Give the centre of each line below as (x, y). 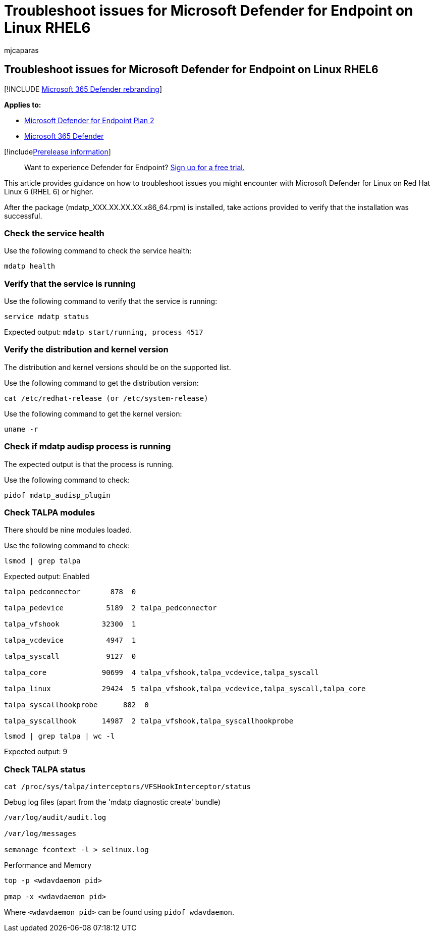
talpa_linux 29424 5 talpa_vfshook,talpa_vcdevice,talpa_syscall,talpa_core (185, 689)
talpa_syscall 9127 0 (70, 657)
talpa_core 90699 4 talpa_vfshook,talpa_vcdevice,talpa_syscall (161, 673)
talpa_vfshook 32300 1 (70, 624)
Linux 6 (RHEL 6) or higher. (49, 191)
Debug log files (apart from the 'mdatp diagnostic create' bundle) (113, 802)
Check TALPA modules (50, 512)
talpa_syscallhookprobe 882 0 (76, 705)
